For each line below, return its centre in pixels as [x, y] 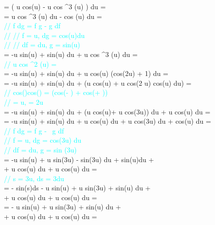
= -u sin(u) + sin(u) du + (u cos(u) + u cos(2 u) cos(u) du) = [98, 83]
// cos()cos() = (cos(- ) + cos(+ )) [56, 92]
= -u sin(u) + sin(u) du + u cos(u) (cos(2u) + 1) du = [86, 73]
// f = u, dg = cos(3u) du [43, 140]
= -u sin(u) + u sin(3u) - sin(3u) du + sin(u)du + [79, 159]
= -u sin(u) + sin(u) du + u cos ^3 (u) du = [71, 54]
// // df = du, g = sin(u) [42, 45]
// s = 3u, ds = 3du [34, 178]
